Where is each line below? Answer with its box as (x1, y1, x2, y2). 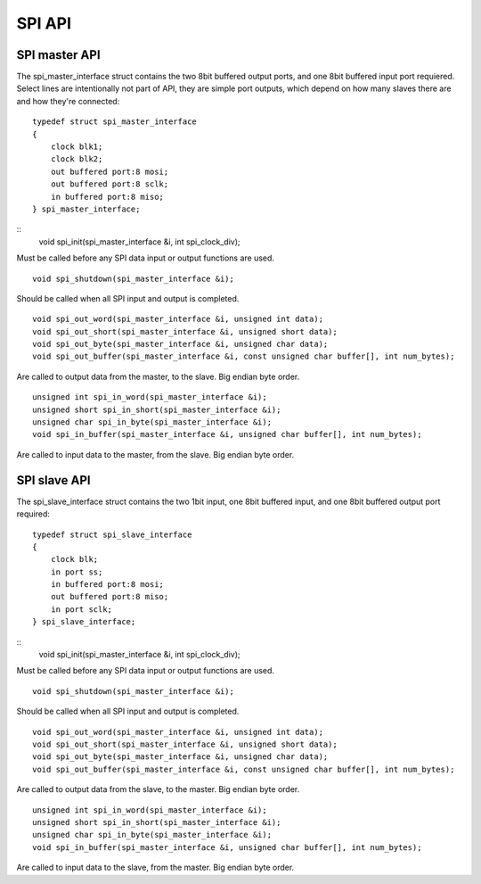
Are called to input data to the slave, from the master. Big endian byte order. (16, 862, 295, 873)
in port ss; (50, 566, 103, 577)
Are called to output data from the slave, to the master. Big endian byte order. (16, 784, 300, 795)
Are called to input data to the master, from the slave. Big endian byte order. (16, 449, 295, 459)
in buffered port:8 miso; (50, 192, 165, 202)
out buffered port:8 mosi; (50, 166, 169, 177)
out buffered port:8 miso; (50, 591, 169, 602)
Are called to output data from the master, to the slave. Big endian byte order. (16, 371, 300, 382)
